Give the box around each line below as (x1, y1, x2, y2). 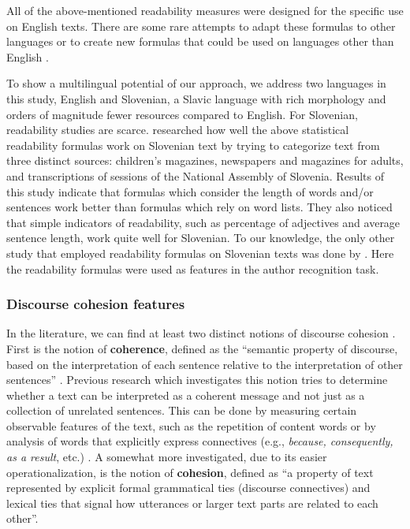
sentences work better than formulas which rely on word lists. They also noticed (6, 199, 393, 215)
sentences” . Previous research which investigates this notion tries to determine (6, 371, 388, 388)
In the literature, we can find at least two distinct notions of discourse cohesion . (6, 325, 396, 341)
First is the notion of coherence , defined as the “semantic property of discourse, (6, 340, 398, 356)
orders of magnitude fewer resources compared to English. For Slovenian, (6, 106, 358, 122)
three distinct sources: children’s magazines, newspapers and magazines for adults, (6, 152, 404, 169)
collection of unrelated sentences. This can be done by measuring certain (6, 402, 357, 419)
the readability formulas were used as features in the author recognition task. (6, 260, 379, 277)
